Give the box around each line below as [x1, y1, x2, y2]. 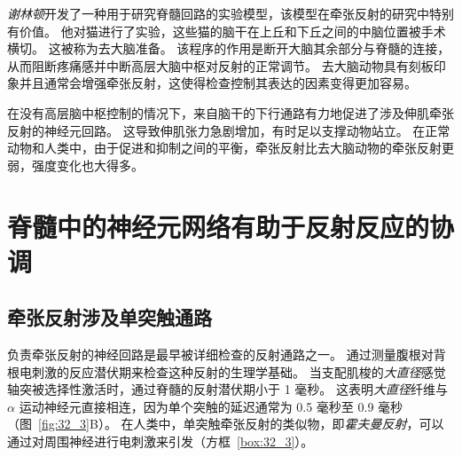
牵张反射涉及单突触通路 [7, 303, 212, 331]
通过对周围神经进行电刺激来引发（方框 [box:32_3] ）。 [7, 432, 314, 451]
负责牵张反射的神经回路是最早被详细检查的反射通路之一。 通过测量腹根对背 [7, 345, 446, 364]
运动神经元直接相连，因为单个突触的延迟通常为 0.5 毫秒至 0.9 [19, 397, 374, 415]
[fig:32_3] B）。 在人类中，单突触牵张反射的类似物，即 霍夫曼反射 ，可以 [38, 414, 444, 433]
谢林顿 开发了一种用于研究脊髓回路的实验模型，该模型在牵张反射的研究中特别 [7, 4, 454, 22]
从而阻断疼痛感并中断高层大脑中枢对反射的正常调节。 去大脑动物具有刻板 [7, 56, 434, 75]
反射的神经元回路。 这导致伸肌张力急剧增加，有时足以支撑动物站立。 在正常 [7, 121, 450, 139]
